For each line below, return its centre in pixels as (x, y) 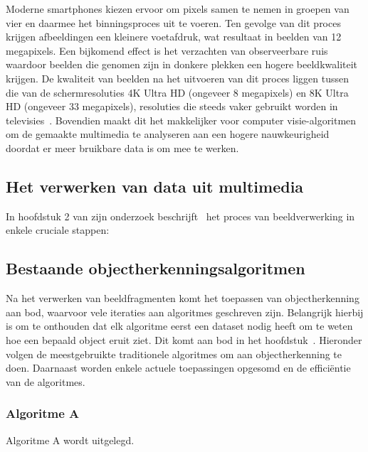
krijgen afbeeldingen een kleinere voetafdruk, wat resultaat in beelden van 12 (174, 37)
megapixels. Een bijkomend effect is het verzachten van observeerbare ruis (167, 50)
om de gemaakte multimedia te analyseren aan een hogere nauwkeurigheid (168, 134)
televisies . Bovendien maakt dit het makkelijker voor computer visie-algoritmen (181, 120)
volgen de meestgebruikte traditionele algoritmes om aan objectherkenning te (174, 354)
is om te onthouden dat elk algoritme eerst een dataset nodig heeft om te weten (179, 326)
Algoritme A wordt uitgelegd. (70, 440)
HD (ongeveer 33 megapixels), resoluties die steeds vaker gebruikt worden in (172, 106)
